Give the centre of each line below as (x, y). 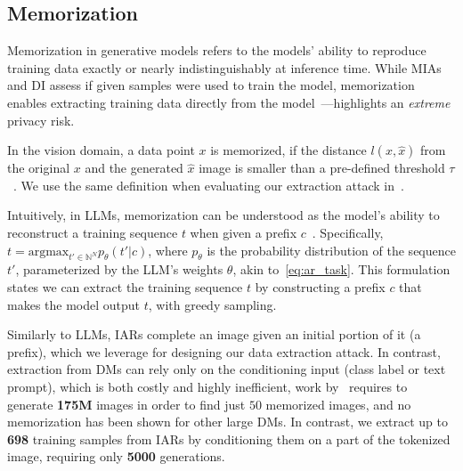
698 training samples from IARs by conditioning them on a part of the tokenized (229, 439)
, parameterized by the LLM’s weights (119, 269)
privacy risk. (41, 120)
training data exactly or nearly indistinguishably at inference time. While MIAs (224, 67)
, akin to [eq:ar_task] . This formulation (341, 269)
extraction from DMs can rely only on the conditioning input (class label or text (227, 369)
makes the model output (74, 304)
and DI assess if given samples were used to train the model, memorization (211, 85)
